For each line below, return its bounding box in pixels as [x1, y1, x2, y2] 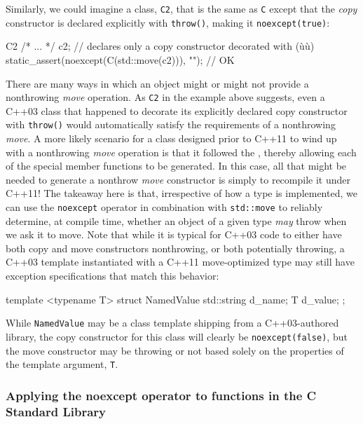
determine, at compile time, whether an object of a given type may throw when [6, 213, 347, 228]
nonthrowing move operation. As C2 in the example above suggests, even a [6, 90, 325, 104]
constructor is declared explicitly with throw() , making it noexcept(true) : [6, 15, 330, 29]
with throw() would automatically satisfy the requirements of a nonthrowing [6, 117, 336, 132]
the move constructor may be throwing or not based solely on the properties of [6, 343, 344, 357]
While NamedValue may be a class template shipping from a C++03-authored [6, 315, 339, 330]
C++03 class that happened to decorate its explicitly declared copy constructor [6, 103, 348, 118]
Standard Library [6, 402, 107, 420]
